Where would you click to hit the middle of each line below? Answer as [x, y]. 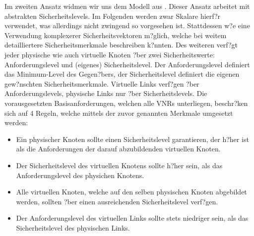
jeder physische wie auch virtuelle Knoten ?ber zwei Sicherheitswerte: [110, 54]
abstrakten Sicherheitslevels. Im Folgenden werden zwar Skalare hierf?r [113, 16]
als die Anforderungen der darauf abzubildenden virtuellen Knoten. [118, 149]
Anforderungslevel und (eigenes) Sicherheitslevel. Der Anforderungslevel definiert [127, 64]
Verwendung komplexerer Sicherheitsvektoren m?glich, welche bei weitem [116, 35]
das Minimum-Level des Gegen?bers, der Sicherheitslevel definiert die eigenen [122, 74]
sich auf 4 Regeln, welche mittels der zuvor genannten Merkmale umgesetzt [119, 113]
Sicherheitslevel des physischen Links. [73, 227]
